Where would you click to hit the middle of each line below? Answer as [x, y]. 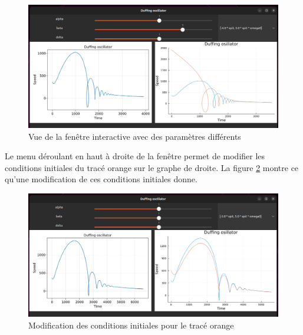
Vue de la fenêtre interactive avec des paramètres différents [135, 136]
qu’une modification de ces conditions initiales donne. [101, 179]
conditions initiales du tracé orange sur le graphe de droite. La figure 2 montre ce [152, 167]
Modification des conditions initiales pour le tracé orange [131, 325]
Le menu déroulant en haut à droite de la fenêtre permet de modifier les [135, 156]
